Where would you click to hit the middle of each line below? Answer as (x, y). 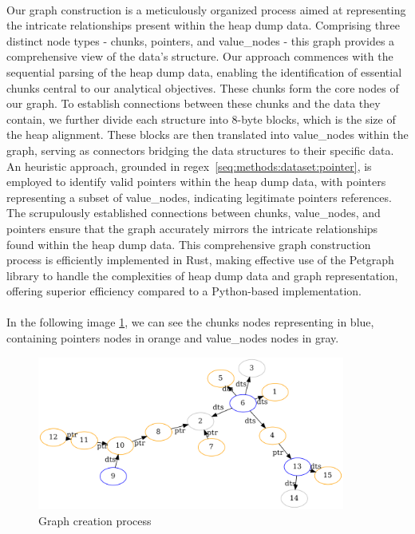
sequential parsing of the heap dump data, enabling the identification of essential (204, 71)
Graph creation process (95, 521)
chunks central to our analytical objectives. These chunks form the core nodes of (203, 87)
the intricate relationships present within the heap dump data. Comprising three (203, 25)
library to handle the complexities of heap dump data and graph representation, (202, 275)
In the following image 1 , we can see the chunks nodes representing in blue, (190, 322)
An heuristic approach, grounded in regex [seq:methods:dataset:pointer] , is (189, 166)
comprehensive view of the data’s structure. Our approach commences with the (200, 56)
